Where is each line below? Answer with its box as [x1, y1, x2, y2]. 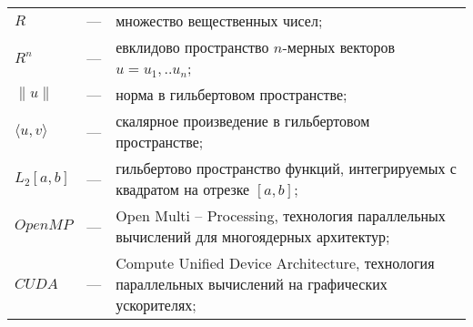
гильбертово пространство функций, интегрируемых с [116, 158, 457, 179]
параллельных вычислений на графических [116, 273, 387, 294]
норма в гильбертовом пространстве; [116, 84, 347, 105]
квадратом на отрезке [116, 179, 250, 199]
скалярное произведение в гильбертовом [116, 110, 370, 131]
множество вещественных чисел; [116, 10, 323, 31]
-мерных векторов [282, 36, 396, 57]
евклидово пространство [116, 36, 269, 57]
